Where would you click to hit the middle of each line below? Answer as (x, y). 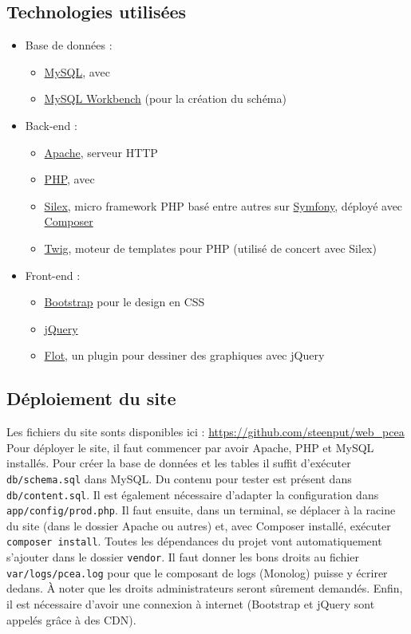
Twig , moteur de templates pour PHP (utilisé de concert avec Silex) (210, 248)
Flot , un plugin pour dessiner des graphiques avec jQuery (184, 355)
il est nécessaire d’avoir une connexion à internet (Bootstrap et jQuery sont (191, 604)
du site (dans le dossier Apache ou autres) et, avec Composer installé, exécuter (199, 525)
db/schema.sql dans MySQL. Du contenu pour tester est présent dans (179, 478)
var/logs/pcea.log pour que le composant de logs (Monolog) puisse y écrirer (197, 572)
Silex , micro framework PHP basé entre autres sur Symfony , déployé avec (223, 205)
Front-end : (53, 275)
